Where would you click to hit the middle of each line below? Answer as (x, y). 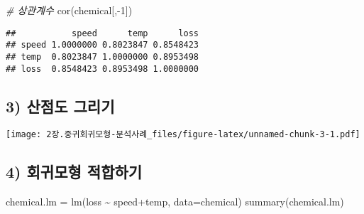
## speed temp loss (103, 33)
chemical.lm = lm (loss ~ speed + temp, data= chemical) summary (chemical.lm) (175, 202)
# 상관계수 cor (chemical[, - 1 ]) (69, 10)
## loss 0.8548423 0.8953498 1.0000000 (103, 69)
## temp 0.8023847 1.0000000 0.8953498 (103, 57)
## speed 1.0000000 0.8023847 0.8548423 (103, 45)
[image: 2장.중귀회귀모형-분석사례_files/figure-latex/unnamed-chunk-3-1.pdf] (183, 135)
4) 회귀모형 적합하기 (74, 172)
